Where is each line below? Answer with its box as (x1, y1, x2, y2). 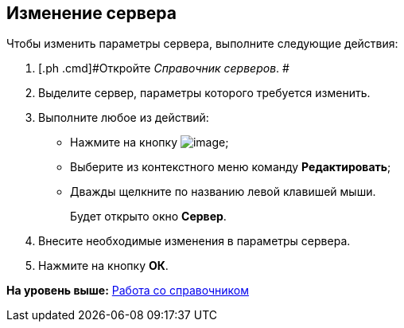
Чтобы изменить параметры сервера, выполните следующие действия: (6, 37, 398, 51)
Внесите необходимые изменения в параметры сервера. (38, 234, 351, 248)
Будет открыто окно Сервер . (70, 209, 227, 224)
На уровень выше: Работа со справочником (6, 283, 249, 298)
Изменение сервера (6, 3, 177, 23)
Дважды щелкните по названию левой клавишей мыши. (70, 185, 376, 199)
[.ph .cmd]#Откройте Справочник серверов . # (38, 61, 289, 76)
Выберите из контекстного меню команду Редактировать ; (70, 160, 391, 174)
